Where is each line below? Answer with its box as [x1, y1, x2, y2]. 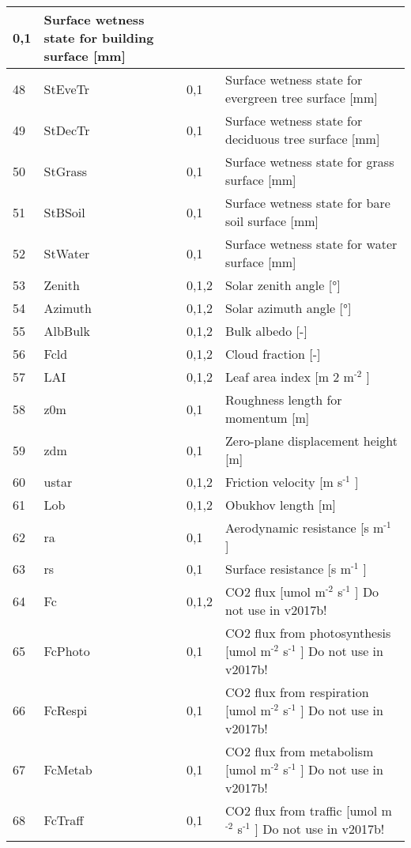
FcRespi [43, 701, 88, 719]
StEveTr [43, 79, 90, 98]
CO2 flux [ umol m [225, 582, 326, 601]
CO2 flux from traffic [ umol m [225, 801, 392, 820]
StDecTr [43, 120, 90, 139]
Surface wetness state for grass [225, 153, 394, 171]
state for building [43, 28, 154, 47]
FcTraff [43, 810, 84, 829]
